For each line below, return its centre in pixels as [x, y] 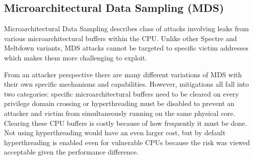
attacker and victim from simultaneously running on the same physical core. [120, 113]
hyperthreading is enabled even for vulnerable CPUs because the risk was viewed [127, 142]
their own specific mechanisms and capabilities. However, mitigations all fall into [127, 84]
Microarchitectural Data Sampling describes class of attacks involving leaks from [127, 28]
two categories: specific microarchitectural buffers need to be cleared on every [122, 93]
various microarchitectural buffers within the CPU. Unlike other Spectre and [121, 38]
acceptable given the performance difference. [71, 152]
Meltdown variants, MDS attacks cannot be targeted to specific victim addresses [126, 48]
